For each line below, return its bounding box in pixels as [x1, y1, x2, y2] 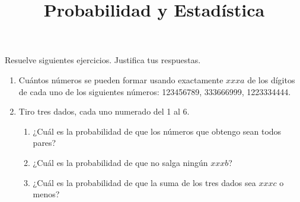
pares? [33, 136, 56, 149]
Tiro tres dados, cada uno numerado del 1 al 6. [18, 105, 190, 118]
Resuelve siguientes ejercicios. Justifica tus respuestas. [5, 54, 201, 66]
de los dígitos [247, 73, 295, 86]
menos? [33, 188, 60, 200]
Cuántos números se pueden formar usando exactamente [18, 73, 224, 86]
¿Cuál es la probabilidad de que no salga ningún [33, 156, 208, 168]
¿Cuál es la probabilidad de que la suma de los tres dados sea [33, 176, 256, 188]
